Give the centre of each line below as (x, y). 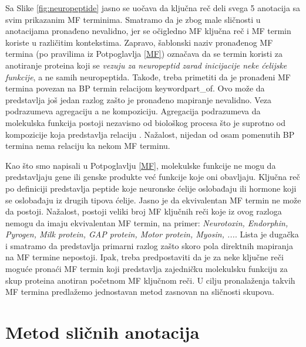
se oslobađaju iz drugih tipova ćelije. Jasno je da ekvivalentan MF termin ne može (153, 200)
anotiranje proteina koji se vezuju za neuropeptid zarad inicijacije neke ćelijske (146, 65)
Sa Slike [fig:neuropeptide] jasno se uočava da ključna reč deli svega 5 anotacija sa (153, 8)
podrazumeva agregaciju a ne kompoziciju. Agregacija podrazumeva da (133, 111)
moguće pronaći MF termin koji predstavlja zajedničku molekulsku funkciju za (147, 269)
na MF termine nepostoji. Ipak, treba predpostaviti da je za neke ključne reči (144, 257)
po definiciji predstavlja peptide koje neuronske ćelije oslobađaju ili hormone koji (151, 188)
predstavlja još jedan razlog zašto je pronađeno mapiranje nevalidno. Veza (139, 99)
